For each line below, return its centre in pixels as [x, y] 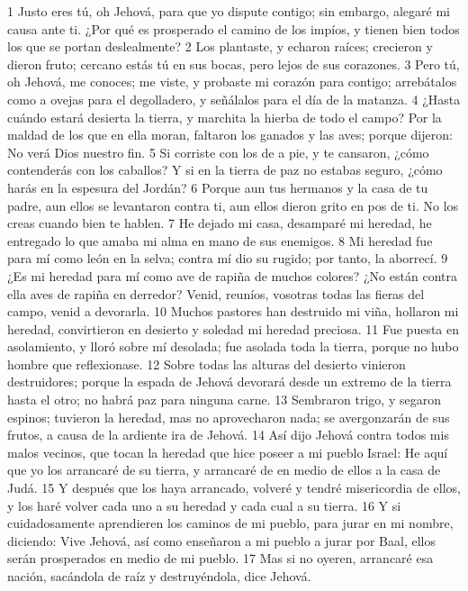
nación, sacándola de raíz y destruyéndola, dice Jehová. [159, 576]
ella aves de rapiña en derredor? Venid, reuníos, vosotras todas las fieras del [216, 293]
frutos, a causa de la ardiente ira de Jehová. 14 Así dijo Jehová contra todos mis [228, 435]
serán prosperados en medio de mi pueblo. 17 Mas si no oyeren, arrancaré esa [220, 558]
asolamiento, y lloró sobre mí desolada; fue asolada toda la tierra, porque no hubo [233, 346]
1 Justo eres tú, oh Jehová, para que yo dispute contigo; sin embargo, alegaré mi [229, 11]
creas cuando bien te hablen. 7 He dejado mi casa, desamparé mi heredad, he [220, 223]
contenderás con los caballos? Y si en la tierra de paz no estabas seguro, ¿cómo [225, 170]
